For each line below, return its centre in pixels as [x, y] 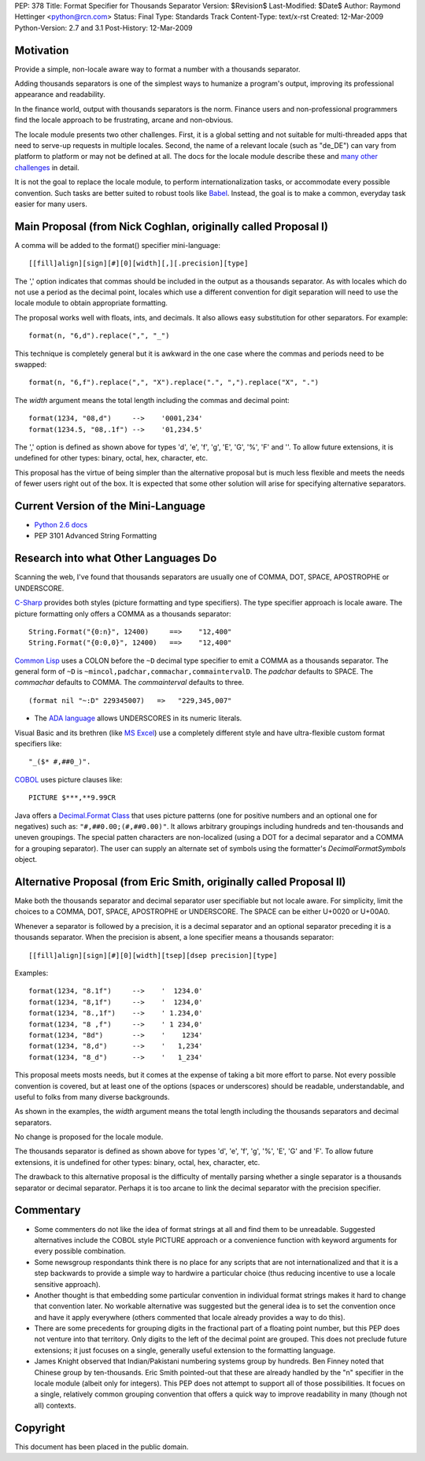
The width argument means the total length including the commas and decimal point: [152, 400]
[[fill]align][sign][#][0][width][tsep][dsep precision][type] [153, 955]
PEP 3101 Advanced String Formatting [96, 536]
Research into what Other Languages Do [116, 559]
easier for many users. [51, 204]
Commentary [48, 1210]
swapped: [31, 364]
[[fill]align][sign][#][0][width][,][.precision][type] [139, 263]
